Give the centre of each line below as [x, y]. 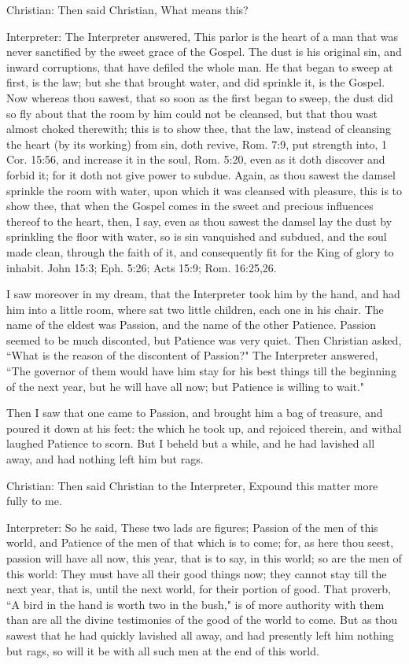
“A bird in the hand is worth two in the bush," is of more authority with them [195, 604]
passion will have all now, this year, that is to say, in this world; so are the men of [204, 558]
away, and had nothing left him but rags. [105, 459]
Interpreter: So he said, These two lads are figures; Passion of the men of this [192, 527]
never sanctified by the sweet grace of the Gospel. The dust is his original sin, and [204, 52]
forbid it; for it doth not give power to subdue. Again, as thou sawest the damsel [201, 174]
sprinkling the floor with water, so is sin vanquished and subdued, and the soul [197, 236]
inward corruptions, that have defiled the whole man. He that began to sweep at [200, 66]
